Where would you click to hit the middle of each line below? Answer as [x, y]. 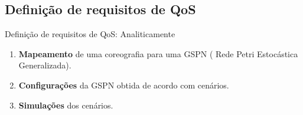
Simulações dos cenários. [66, 105]
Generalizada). [45, 65]
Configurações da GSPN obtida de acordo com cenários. [124, 85]
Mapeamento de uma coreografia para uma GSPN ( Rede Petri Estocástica [158, 53]
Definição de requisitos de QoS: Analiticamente [90, 34]
